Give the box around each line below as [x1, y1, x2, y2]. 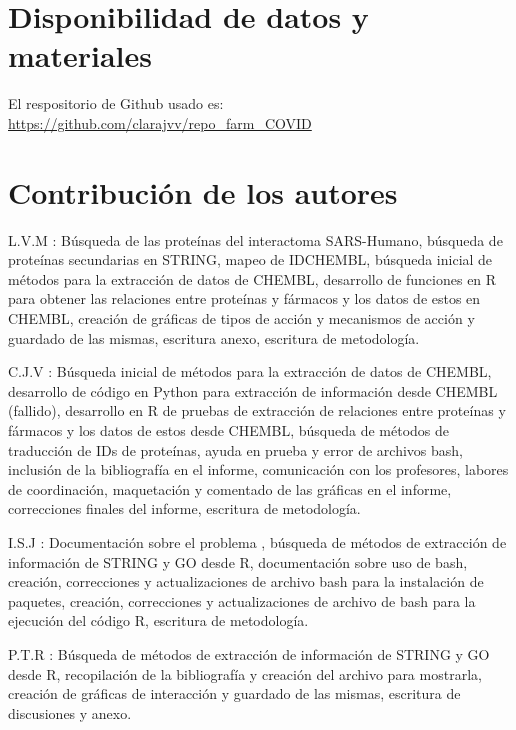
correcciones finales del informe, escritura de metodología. [8, 498, 361, 519]
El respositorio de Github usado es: [8, 93, 224, 114]
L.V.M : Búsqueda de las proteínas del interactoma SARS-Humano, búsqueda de [8, 229, 503, 250]
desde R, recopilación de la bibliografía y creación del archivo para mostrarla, [8, 663, 482, 684]
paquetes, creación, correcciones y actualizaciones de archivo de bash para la [8, 590, 476, 611]
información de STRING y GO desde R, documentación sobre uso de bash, [8, 551, 468, 572]
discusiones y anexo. [8, 702, 132, 723]
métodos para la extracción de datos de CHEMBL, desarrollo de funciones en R [8, 268, 497, 289]
